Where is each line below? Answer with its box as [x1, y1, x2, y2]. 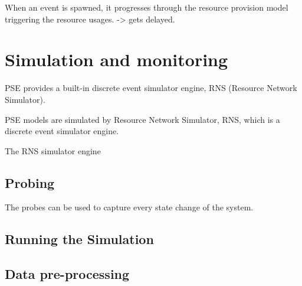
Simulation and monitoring [5, 47, 228, 71]
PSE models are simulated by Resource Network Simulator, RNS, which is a [5, 113, 280, 125]
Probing [5, 173, 55, 191]
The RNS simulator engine [5, 144, 101, 157]
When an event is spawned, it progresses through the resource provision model [5, 1, 288, 13]
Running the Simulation [5, 230, 154, 248]
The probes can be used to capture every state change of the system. [5, 201, 254, 213]
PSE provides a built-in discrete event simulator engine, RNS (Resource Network [5, 82, 297, 94]
